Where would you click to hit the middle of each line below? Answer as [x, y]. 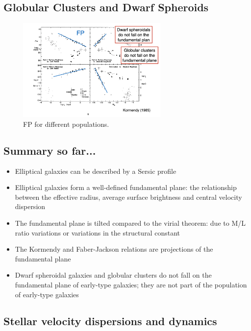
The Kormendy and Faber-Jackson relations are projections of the [114, 249]
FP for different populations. [66, 124]
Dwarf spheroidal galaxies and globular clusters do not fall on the [113, 275]
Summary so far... [50, 150]
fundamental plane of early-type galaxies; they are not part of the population [131, 285]
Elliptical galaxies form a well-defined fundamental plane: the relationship [126, 187]
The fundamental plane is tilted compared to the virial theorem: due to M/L [130, 223]
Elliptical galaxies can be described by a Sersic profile [96, 171]
